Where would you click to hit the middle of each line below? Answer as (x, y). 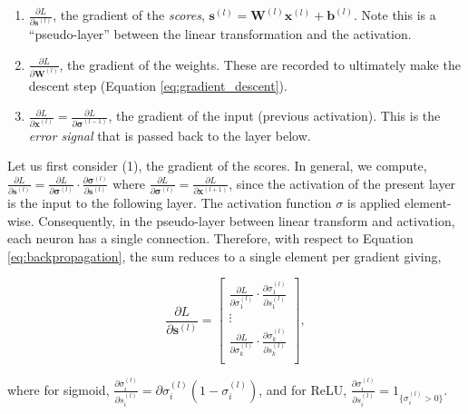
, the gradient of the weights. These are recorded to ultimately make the (260, 64)
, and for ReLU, (303, 389)
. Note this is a (395, 15)
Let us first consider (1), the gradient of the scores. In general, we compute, (217, 166)
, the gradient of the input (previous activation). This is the (274, 116)
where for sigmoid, (58, 389)
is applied (374, 203)
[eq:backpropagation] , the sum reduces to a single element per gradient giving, (224, 256)
